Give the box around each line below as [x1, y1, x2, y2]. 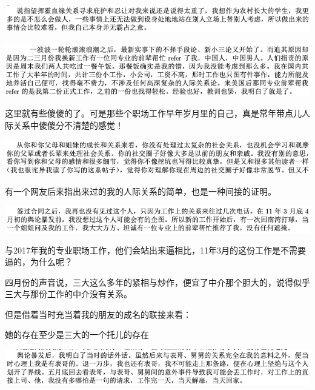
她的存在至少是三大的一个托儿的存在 [5, 328, 149, 341]
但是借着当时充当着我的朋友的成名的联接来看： [5, 308, 191, 320]
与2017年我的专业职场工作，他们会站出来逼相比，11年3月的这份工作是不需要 [5, 243, 306, 256]
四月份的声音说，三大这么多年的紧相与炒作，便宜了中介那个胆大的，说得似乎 [5, 275, 310, 288]
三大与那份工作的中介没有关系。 [5, 287, 132, 300]
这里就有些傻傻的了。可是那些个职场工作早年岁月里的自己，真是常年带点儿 [5, 107, 302, 119]
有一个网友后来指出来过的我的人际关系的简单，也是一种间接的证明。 [5, 185, 276, 198]
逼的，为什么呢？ [5, 255, 73, 268]
